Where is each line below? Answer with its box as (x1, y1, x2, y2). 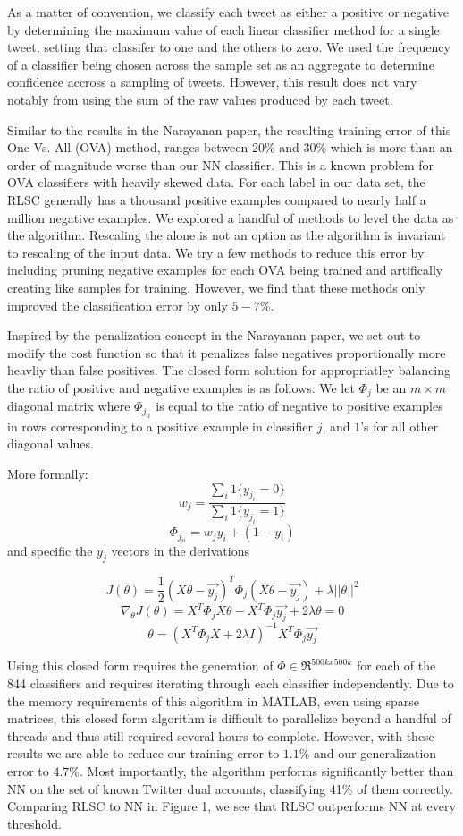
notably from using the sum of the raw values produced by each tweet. (7, 90, 393, 108)
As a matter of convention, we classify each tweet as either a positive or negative (7, 3, 449, 21)
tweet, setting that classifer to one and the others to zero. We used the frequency (7, 38, 450, 56)
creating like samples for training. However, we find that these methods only (7, 277, 425, 296)
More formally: (7, 464, 88, 482)
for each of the (356, 656, 436, 675)
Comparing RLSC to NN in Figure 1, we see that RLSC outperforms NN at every (7, 797, 456, 815)
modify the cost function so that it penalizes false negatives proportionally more (7, 343, 446, 362)
